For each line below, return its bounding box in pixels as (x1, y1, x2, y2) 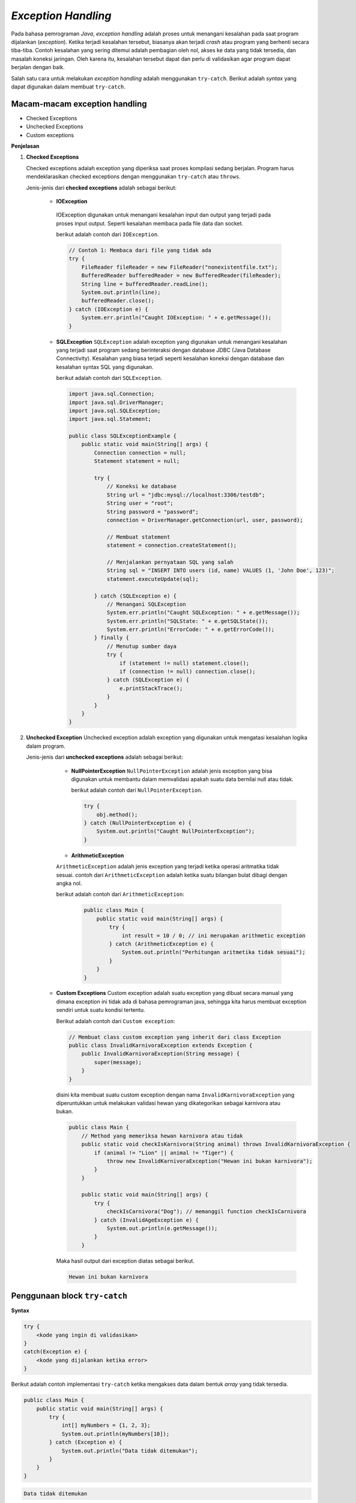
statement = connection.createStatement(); (106, 542, 237, 549)
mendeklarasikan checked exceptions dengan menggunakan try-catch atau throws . (26, 173, 241, 180)
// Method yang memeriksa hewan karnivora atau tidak (81, 1132, 243, 1139)
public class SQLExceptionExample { (68, 433, 177, 439)
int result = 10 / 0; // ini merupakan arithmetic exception (121, 932, 306, 939)
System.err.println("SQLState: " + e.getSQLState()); (106, 617, 268, 625)
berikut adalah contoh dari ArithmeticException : (56, 890, 184, 898)
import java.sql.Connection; (68, 391, 155, 397)
